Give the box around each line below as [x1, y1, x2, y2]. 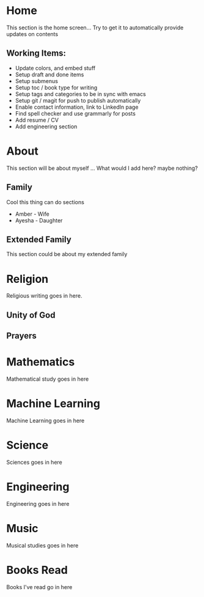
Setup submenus [15, 77, 58, 84]
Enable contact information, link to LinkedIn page [15, 103, 139, 111]
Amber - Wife [15, 210, 50, 218]
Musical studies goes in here [6, 541, 79, 549]
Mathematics [6, 355, 75, 369]
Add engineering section [15, 123, 78, 130]
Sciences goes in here [6, 458, 63, 466]
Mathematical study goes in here [6, 375, 89, 383]
